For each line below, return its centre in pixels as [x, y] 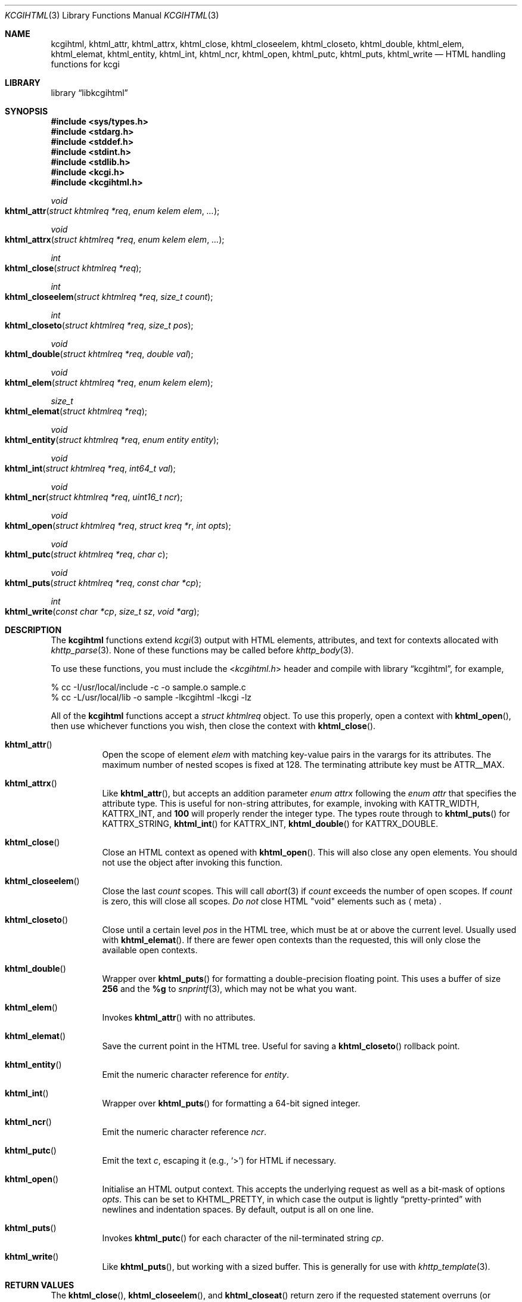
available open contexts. [150, 950]
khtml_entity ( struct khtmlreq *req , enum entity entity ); [112, 440]
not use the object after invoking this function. [192, 862]
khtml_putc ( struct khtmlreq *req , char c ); [86, 554]
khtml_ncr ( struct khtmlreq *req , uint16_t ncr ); [94, 497]
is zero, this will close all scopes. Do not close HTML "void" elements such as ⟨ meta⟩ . [272, 901]
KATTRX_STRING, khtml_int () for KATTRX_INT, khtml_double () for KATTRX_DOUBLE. [270, 824]
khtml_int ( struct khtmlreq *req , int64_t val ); [90, 468]
